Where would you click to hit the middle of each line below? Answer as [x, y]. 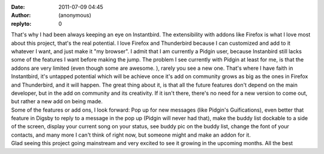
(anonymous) [75, 16]
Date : [18, 7]
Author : [21, 16]
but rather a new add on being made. [57, 101]
